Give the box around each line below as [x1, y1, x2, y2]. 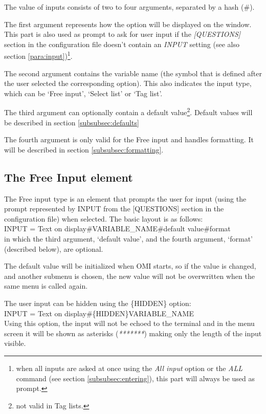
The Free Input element [4, 169, 133, 185]
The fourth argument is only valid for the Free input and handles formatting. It [4, 134, 254, 145]
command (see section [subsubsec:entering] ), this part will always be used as [16, 373, 255, 383]
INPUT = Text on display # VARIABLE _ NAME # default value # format [4, 223, 231, 234]
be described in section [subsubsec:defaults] [4, 117, 139, 127]
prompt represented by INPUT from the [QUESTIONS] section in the [4, 203, 224, 214]
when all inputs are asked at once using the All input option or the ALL [16, 362, 243, 373]
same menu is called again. [4, 280, 88, 291]
